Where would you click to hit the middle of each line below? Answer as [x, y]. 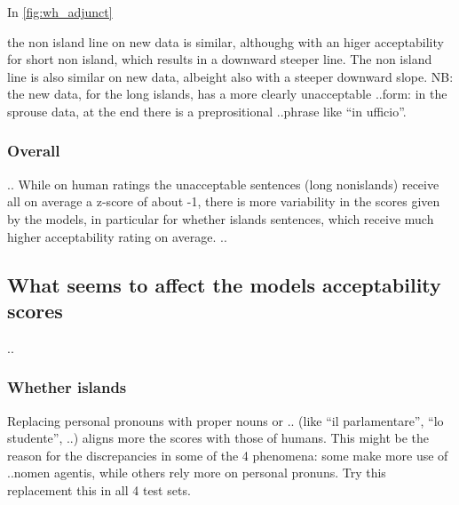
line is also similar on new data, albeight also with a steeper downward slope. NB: [230, 76]
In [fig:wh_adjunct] [60, 12]
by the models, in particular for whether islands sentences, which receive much [221, 218]
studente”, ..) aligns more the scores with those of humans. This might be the [218, 438]
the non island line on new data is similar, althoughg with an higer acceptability [226, 41]
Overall [34, 151]
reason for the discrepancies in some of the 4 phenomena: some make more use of [228, 455]
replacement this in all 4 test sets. [99, 489]
